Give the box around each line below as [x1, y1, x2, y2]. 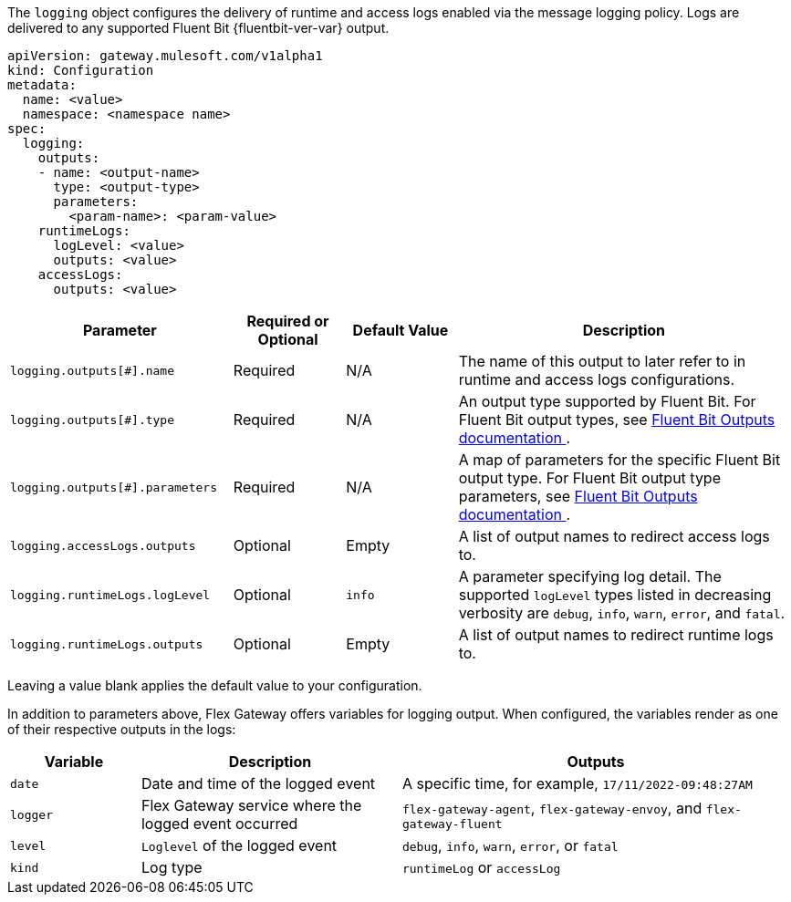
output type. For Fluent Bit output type [458, 469, 721, 487]
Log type [141, 858, 203, 876]
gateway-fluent [401, 816, 503, 831]
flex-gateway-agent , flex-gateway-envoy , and [401, 798, 703, 817]
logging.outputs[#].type [10, 412, 175, 427]
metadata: [7, 78, 77, 92]
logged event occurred [141, 814, 298, 833]
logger [10, 807, 53, 822]
